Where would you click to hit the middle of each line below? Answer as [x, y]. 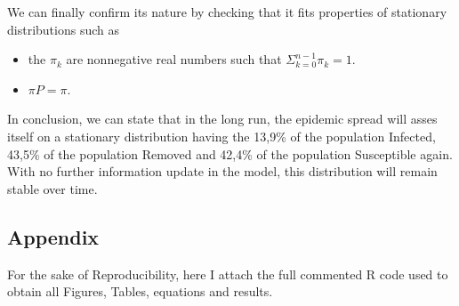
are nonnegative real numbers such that [174, 59]
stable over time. [52, 188]
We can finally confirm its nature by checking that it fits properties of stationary [227, 12]
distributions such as [63, 29]
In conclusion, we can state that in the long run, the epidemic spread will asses [222, 119]
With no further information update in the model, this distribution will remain [222, 171]
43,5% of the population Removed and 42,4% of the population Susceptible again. [230, 153]
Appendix [53, 236]
